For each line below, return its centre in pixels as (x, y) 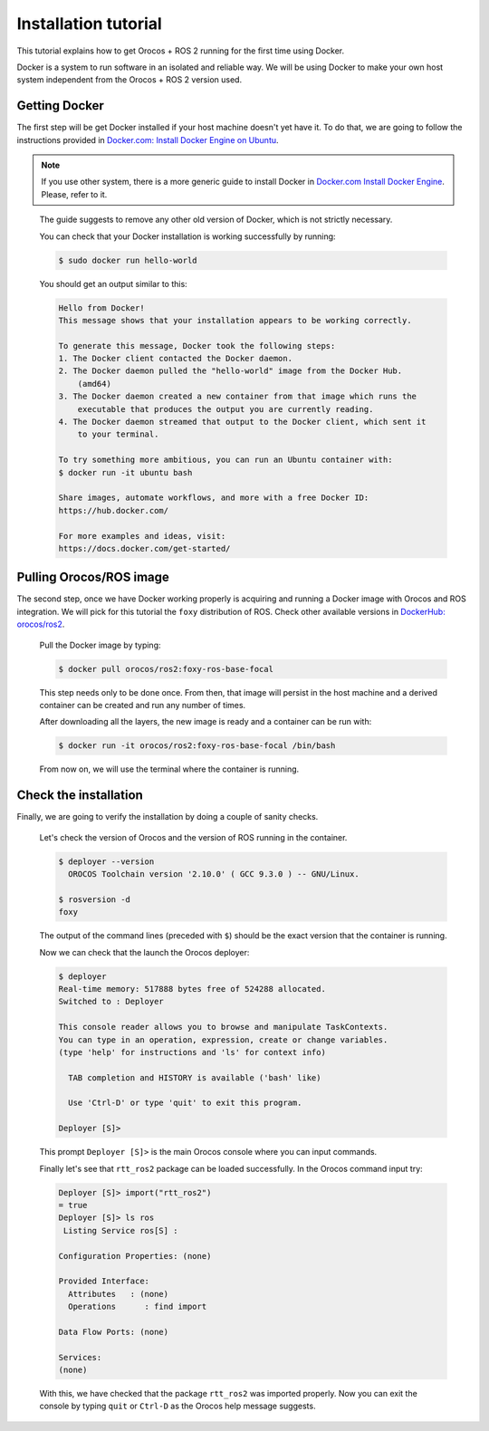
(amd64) (95, 384)
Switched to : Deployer (111, 1002)
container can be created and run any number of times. (143, 705)
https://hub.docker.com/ (114, 510)
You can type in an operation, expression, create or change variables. (223, 1040)
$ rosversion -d (95, 899)
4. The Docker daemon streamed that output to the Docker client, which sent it (242, 422)
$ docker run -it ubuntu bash (125, 472)
